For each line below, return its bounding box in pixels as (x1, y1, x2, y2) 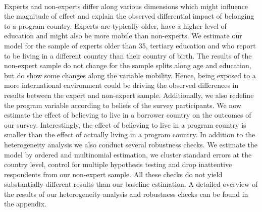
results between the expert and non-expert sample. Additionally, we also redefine (4, 89, 254, 100)
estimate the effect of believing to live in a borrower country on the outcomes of (4, 110, 251, 120)
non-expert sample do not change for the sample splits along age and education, (4, 60, 251, 71)
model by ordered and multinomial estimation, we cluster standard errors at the (4, 149, 252, 160)
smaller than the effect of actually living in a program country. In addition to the (4, 129, 255, 140)
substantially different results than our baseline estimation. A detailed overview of (4, 179, 258, 189)
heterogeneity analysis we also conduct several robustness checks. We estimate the (4, 139, 257, 149)
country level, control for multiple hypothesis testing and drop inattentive (4, 159, 232, 170)
